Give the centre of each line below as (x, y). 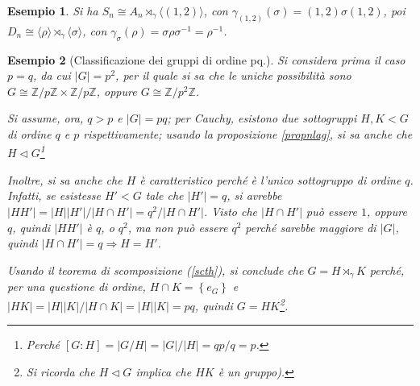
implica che (164, 371)
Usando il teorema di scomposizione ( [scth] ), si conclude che (156, 270)
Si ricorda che (60, 371)
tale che (164, 195)
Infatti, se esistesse (54, 195)
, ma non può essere (178, 227)
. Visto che (231, 212)
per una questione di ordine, (77, 286)
